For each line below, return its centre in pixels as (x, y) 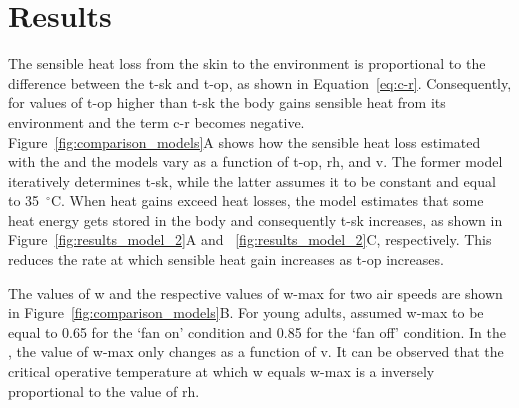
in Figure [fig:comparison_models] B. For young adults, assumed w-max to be (246, 312)
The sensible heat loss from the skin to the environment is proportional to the (247, 63)
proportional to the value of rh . (104, 390)
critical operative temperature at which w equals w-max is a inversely (221, 371)
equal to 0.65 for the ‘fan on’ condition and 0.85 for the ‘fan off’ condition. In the (257, 331)
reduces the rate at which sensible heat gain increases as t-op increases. (226, 259)
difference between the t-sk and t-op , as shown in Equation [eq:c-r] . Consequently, (260, 82)
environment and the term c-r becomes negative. (156, 121)
